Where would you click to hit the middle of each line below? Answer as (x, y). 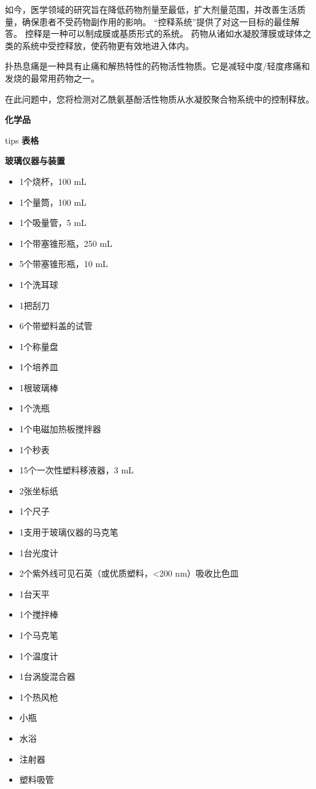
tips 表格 (22, 140)
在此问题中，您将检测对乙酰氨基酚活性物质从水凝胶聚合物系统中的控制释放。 (160, 99)
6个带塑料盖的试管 (56, 326)
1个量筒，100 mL (53, 202)
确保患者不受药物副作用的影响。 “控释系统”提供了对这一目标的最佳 (156, 21)
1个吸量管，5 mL (53, 223)
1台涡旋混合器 (47, 676)
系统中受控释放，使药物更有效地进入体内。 (108, 45)
